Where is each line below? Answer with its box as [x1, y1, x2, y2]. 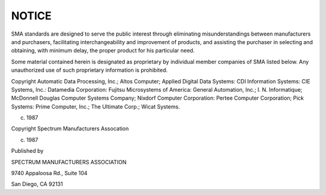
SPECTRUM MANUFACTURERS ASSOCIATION [11, 158, 127, 165]
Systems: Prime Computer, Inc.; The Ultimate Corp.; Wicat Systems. [11, 103, 181, 110]
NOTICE [11, 9, 52, 22]
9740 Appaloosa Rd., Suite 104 [11, 170, 88, 177]
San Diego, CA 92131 [11, 181, 63, 188]
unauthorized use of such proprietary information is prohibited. [11, 66, 168, 74]
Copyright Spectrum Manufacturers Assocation [11, 125, 129, 132]
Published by [11, 147, 44, 155]
